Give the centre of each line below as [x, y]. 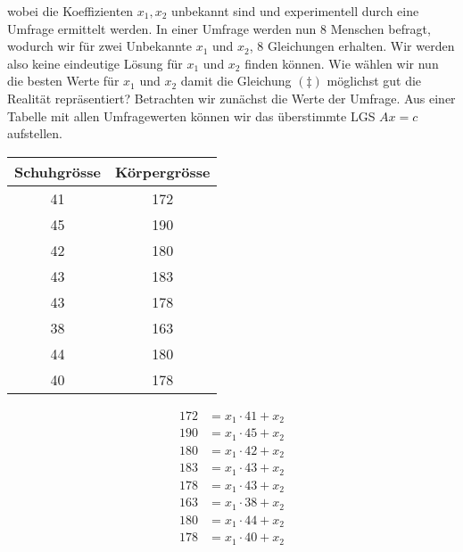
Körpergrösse [163, 171]
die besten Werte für [63, 81]
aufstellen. [35, 133]
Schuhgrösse [58, 171]
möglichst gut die [374, 81]
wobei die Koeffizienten [70, 11]
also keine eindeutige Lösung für [95, 63]
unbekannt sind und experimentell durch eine [295, 11]
